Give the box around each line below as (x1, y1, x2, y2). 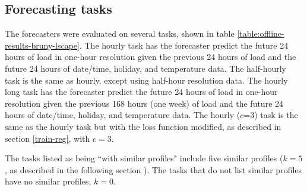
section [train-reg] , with (5, 132, 90, 144)
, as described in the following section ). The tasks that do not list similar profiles (5, 163, 302, 176)
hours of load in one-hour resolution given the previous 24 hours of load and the (5, 50, 296, 63)
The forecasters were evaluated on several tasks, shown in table (5, 27, 235, 40)
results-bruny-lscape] (5, 39, 80, 51)
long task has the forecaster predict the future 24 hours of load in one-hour (5, 85, 278, 98)
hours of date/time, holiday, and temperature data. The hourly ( (5, 109, 240, 121)
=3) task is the (243, 109, 298, 121)
